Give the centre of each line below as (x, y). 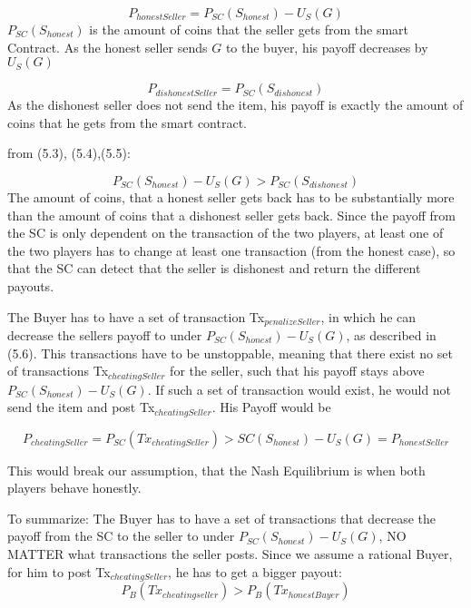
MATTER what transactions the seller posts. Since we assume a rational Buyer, (230, 554)
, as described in (391, 334)
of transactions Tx (58, 371)
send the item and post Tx (81, 407)
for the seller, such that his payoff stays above (297, 371)
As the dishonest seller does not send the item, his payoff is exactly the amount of (235, 105)
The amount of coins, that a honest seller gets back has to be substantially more (231, 196)
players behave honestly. (74, 488)
